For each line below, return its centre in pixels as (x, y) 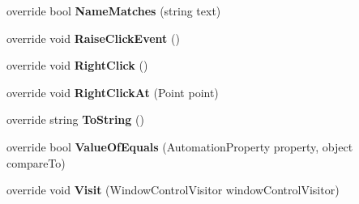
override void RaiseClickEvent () (93, 38)
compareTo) (36, 162)
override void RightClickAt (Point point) (113, 92)
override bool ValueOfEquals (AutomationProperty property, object (180, 146)
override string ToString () (75, 119)
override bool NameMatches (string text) (114, 11)
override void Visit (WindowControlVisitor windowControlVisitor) (173, 190)
